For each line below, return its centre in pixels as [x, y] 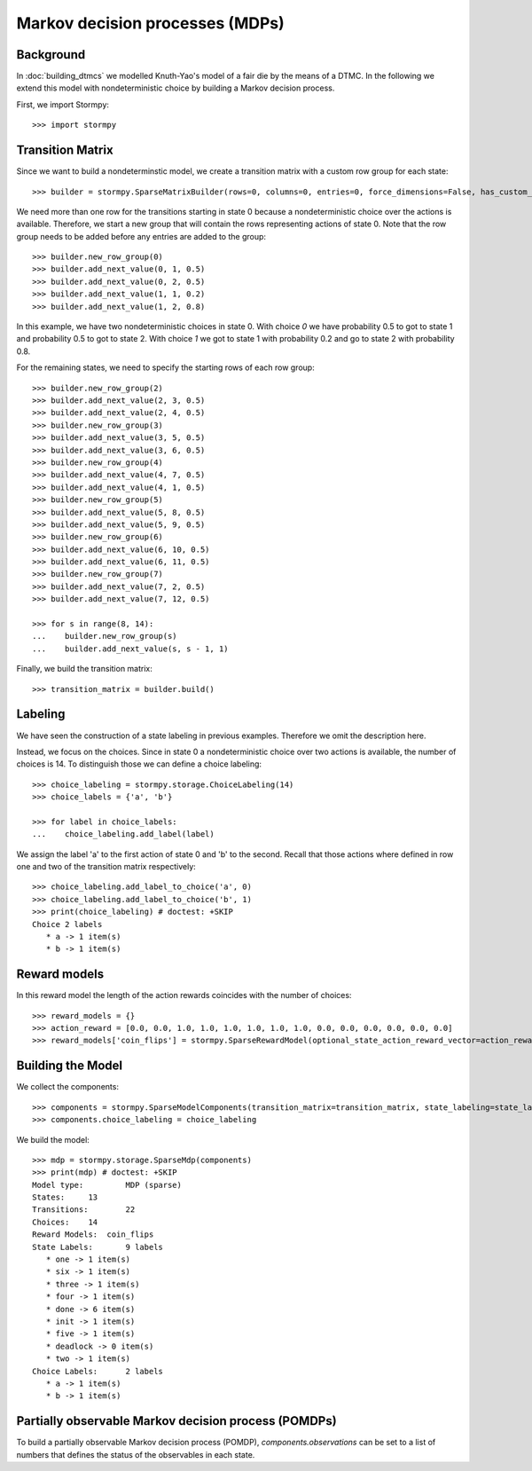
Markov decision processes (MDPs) [151, 23]
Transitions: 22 [84, 1210]
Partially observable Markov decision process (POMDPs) [176, 1421]
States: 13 [65, 1197]
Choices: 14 [65, 1222]
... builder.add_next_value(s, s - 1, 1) [131, 649]
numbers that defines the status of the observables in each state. [136, 1454]
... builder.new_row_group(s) [105, 636]
